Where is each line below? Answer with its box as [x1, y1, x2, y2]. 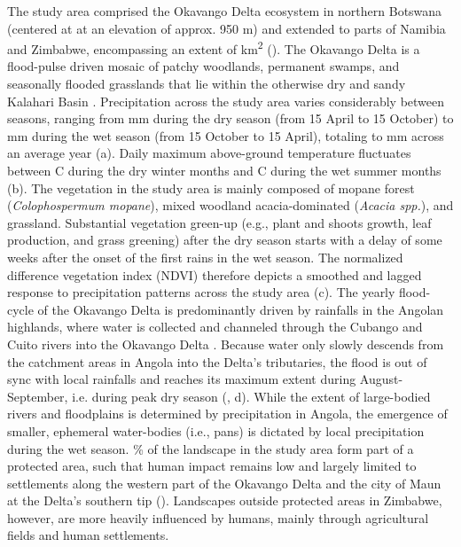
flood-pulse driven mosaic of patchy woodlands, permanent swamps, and [7, 57, 400, 75]
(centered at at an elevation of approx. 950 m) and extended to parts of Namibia [7, 19, 446, 37]
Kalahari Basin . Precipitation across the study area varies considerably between [7, 91, 445, 110]
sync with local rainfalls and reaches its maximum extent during [7, 370, 356, 388]
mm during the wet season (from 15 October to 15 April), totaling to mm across [7, 126, 444, 145]
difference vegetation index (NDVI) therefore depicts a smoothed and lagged [7, 265, 422, 284]
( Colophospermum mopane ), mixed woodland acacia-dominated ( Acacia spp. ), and [7, 196, 454, 215]
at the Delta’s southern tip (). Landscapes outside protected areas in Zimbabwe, [7, 491, 442, 510]
